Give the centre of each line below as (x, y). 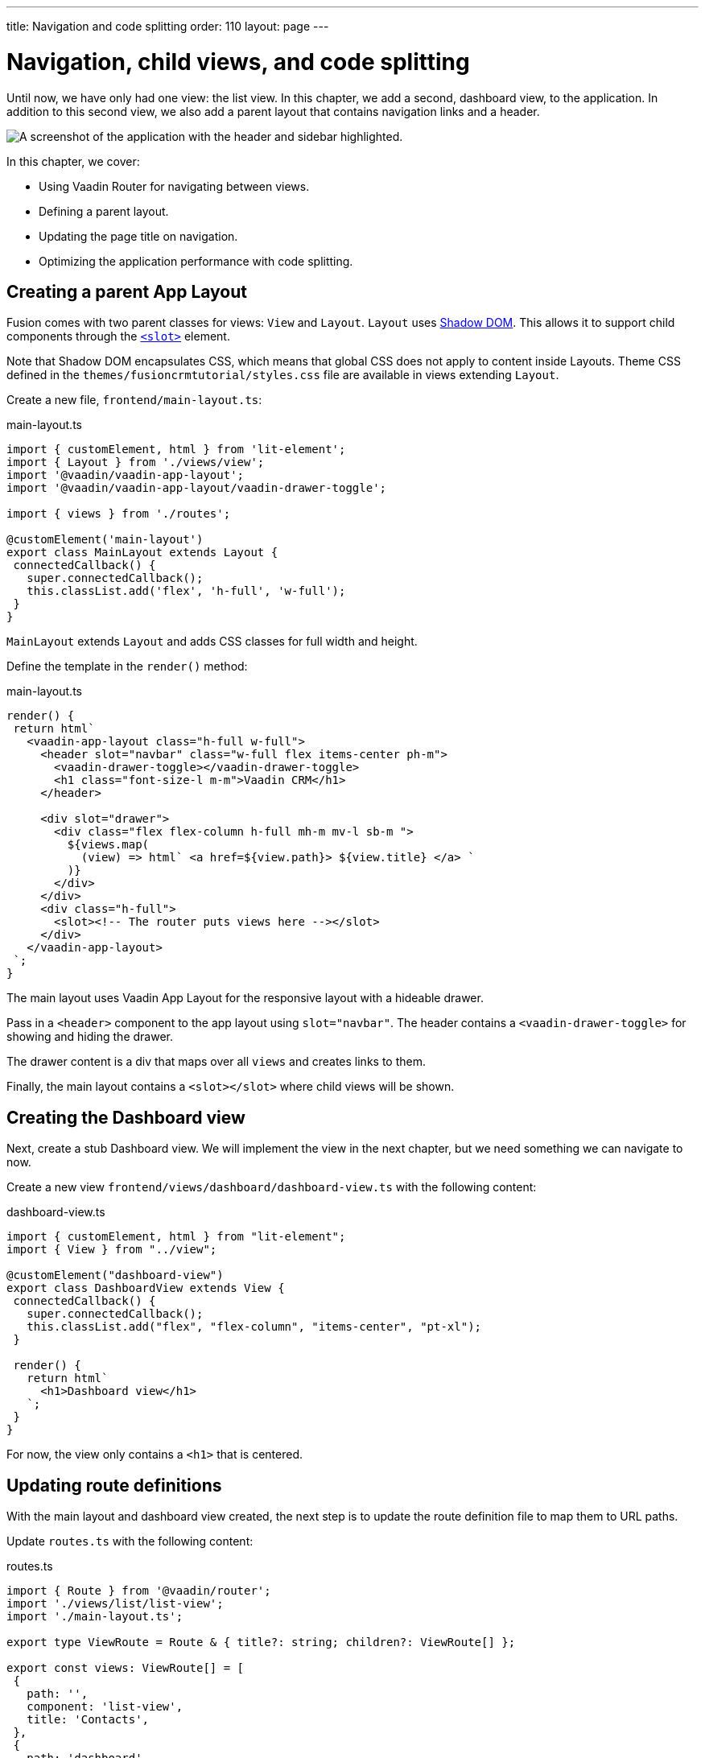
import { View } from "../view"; (112, 1250)
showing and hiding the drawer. (90, 1037)
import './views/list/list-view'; (115, 1604)
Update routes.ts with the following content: (130, 1541)
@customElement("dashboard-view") (115, 1275)
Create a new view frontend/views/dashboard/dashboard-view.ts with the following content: (272, 1187)
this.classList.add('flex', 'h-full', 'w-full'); (186, 591)
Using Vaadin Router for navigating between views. (174, 186)
